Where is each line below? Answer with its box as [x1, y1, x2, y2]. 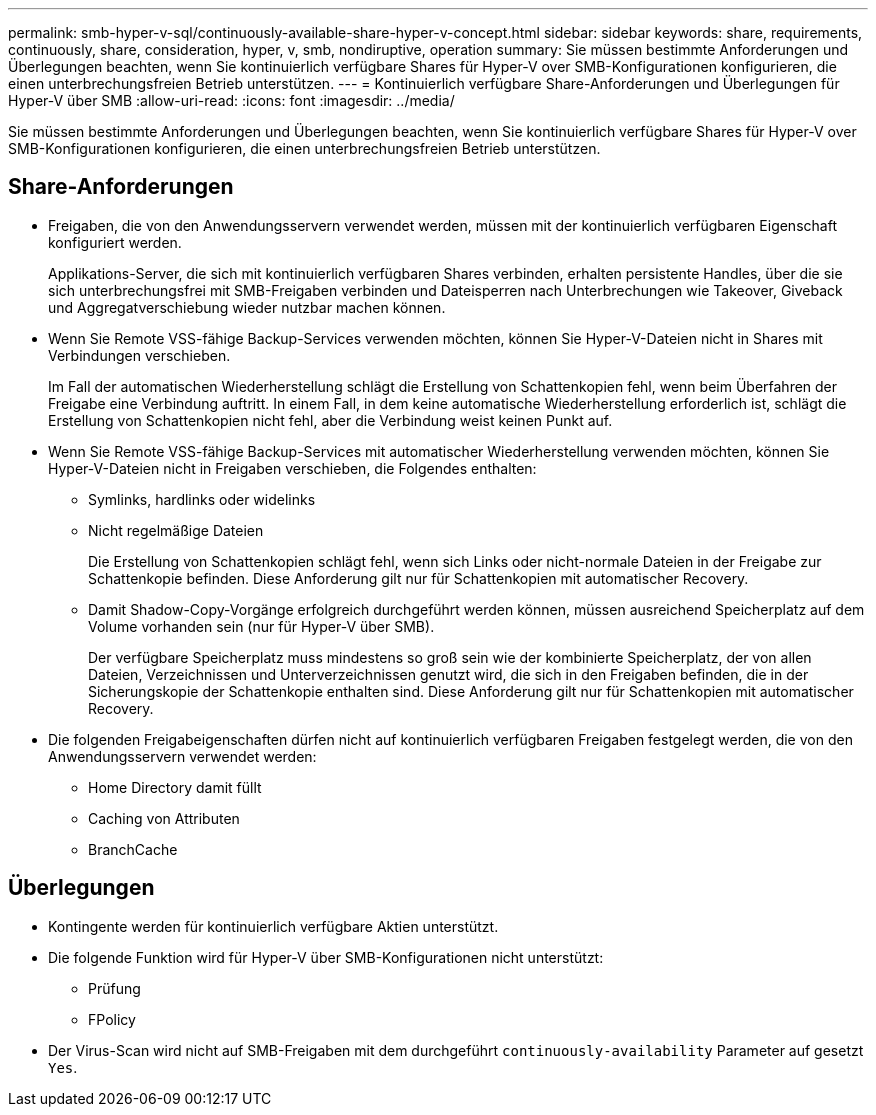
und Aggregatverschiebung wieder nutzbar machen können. [48, 298, 446, 316]
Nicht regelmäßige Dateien [88, 521, 264, 539]
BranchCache [88, 840, 178, 858]
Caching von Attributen [88, 809, 240, 827]
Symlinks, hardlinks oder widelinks [88, 490, 316, 508]
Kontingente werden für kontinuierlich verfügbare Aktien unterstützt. [48, 917, 499, 935]
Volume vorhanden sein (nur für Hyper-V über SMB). [88, 617, 435, 635]
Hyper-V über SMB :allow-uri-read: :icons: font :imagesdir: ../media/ [8, 92, 455, 109]
